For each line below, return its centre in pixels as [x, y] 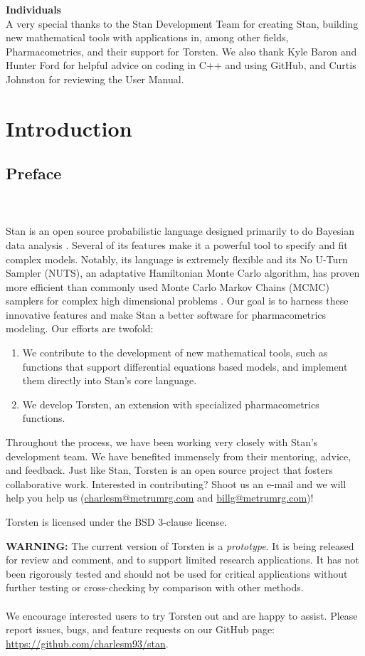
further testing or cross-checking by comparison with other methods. [155, 587]
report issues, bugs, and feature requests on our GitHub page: [140, 629]
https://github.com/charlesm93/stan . [87, 643]
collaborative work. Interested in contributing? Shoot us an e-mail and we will [176, 483]
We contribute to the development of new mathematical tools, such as [175, 353]
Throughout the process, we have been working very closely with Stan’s [162, 442]
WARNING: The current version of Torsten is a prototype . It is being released [180, 545]
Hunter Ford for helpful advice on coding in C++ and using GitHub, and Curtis [181, 65]
